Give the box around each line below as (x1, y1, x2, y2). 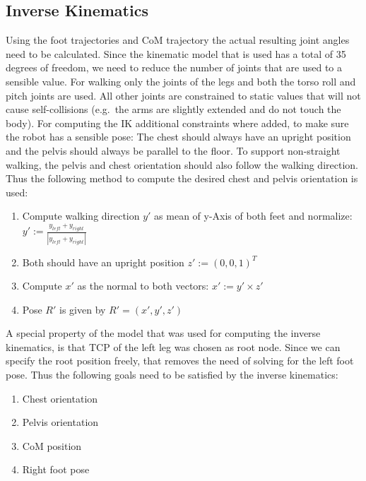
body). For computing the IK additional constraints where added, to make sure (6, 115, 349, 130)
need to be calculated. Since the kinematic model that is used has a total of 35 (6, 46, 346, 61)
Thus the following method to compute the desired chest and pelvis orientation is (6, 171, 358, 186)
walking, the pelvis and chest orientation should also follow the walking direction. (6, 157, 358, 172)
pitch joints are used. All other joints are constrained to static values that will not (6, 88, 361, 102)
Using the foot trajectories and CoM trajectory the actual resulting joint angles (6, 32, 350, 47)
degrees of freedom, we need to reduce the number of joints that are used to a (6, 60, 342, 75)
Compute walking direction (22, 208, 140, 223)
